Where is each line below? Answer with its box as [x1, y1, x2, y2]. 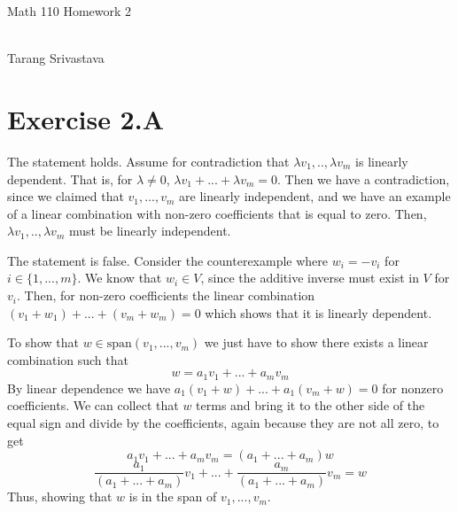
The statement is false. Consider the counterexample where [7, 251, 329, 269]
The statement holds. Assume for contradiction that [7, 151, 290, 170]
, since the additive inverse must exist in [200, 268, 419, 287]
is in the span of [128, 487, 217, 506]
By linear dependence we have [7, 378, 171, 397]
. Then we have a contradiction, [277, 169, 450, 188]
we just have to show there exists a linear [204, 333, 429, 352]
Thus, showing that [7, 487, 113, 506]
